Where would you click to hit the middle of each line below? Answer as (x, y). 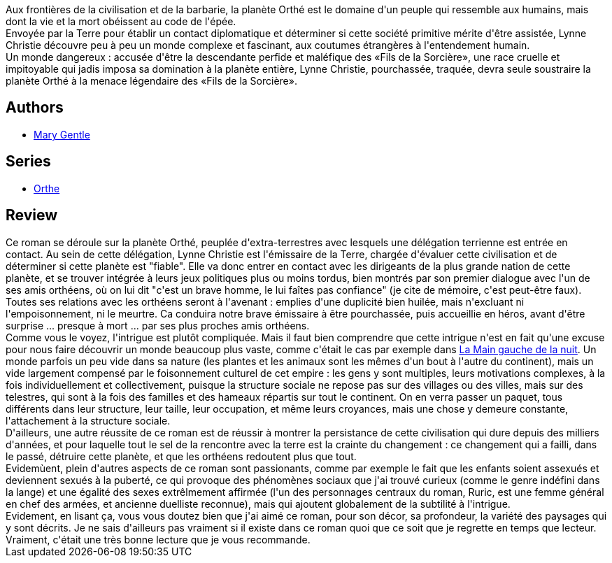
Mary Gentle (62, 134)
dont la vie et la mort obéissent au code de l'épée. (121, 21)
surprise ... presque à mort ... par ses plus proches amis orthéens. (158, 325)
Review (32, 215)
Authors (35, 108)
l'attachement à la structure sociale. (88, 420)
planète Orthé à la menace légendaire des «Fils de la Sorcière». (151, 81)
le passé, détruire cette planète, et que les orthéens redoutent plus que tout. (181, 456)
